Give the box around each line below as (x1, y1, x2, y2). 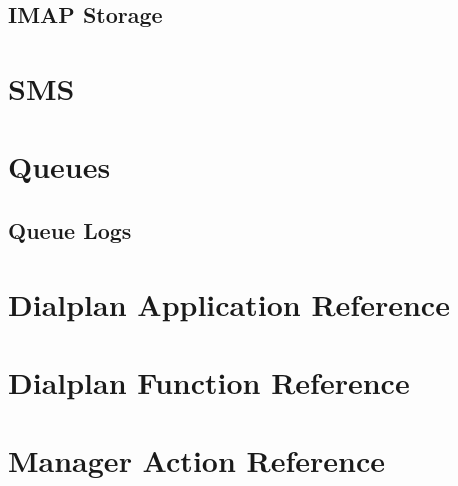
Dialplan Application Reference (8, 283, 450, 324)
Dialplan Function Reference (8, 361, 410, 402)
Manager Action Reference (8, 440, 386, 481)
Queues (8, 146, 111, 187)
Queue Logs (8, 214, 132, 245)
